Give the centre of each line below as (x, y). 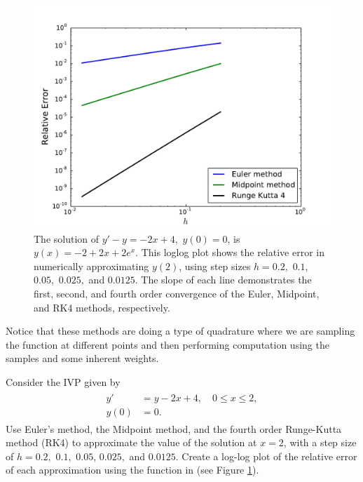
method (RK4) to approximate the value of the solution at (131, 442)
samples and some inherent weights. (82, 358)
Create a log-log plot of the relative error (269, 456)
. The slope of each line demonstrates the (223, 280)
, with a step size (320, 442)
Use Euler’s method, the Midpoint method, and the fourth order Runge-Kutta (174, 428)
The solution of (67, 238)
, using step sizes (215, 266)
